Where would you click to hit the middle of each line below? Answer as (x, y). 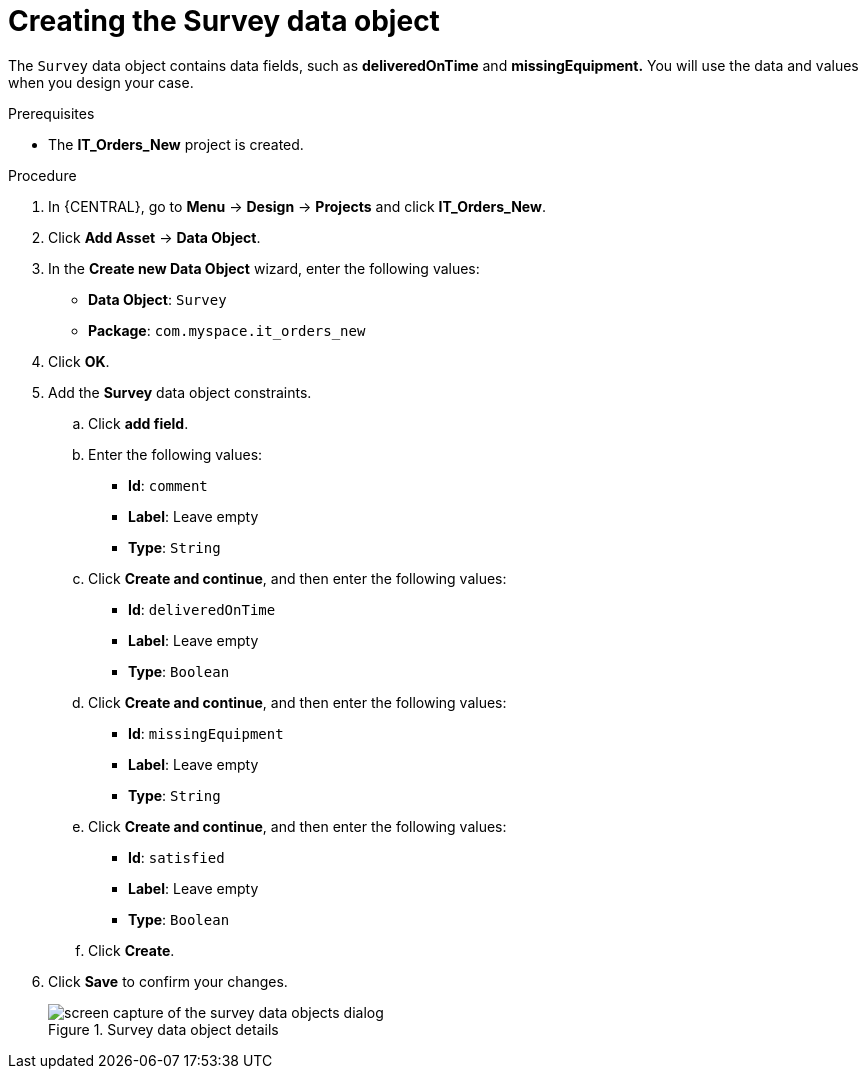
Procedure (42, 175)
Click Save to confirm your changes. (168, 981)
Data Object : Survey (157, 299)
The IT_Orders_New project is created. (176, 144)
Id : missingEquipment (206, 733)
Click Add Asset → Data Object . (154, 237)
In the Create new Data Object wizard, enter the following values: (264, 268)
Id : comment (168, 485)
